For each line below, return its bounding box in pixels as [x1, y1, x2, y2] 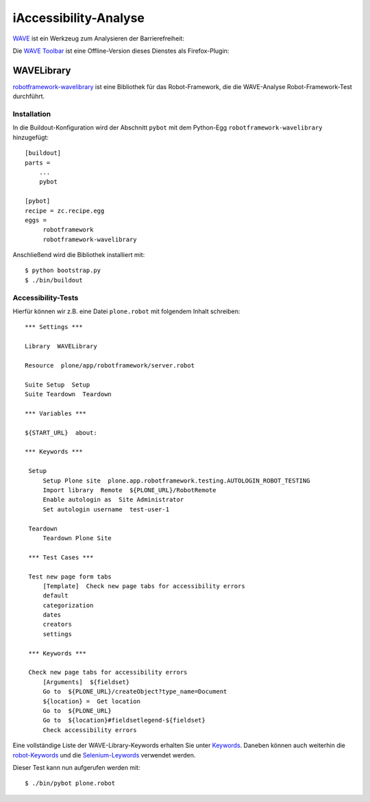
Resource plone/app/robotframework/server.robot [25, 361, 195, 369]
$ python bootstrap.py [25, 267, 101, 274]
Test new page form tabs [28, 572, 112, 581]
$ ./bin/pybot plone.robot [25, 779, 116, 788]
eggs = [25, 216, 47, 224]
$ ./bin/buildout [25, 276, 83, 284]
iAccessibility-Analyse [12, 10, 145, 25]
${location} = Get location [42, 697, 140, 705]
